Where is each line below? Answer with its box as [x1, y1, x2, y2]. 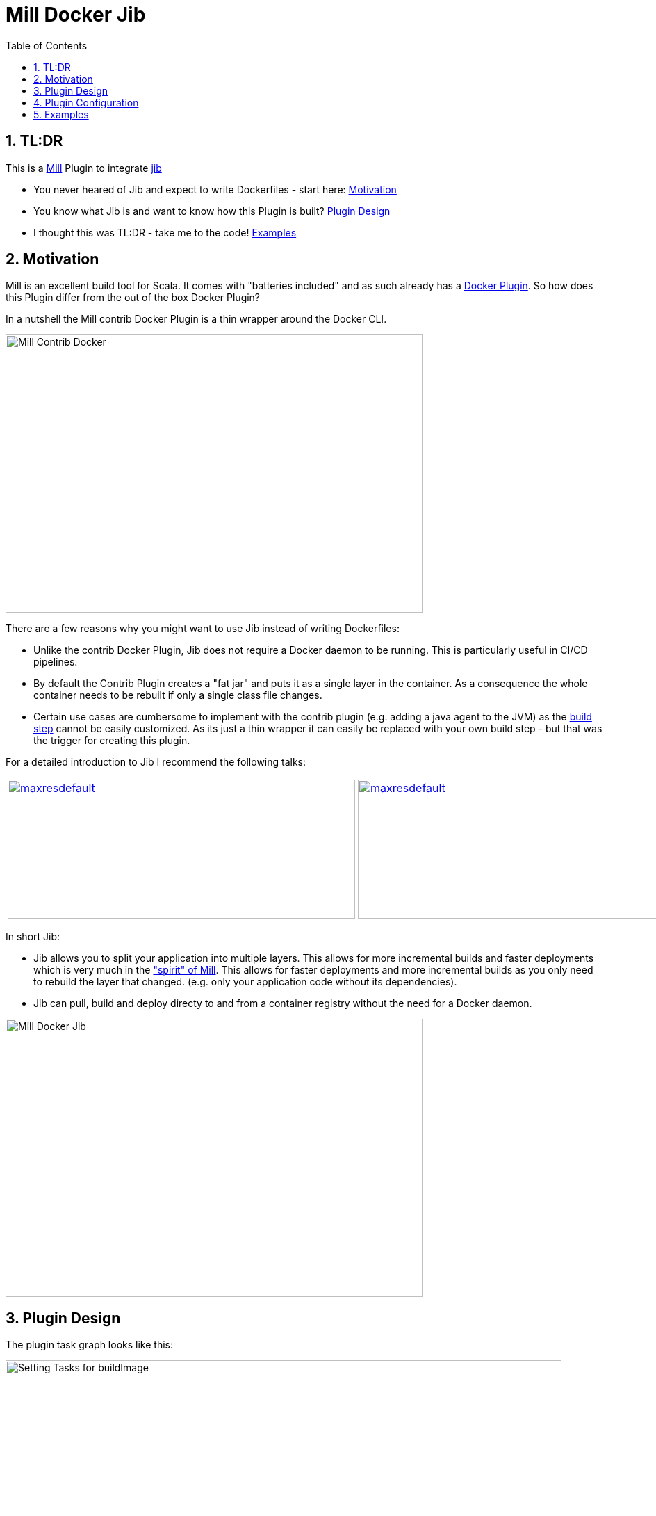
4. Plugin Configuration [33, 96, 139, 108]
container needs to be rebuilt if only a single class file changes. [33, 689, 322, 702]
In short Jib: [6, 930, 60, 943]
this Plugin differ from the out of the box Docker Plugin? [6, 291, 261, 304]
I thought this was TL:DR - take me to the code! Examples [33, 226, 297, 239]
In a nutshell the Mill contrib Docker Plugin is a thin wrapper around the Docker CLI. [6, 313, 387, 325]
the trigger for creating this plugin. [33, 734, 190, 747]
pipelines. [33, 656, 78, 668]
